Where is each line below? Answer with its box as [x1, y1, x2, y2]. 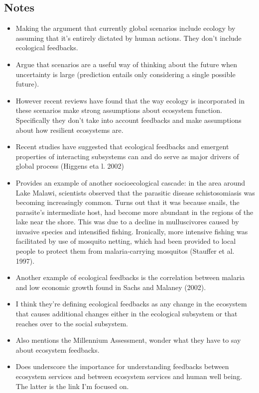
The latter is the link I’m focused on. [15, 381, 129, 391]
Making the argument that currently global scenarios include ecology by [15, 23, 236, 33]
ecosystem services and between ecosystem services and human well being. [15, 371, 242, 382]
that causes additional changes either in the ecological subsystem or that [15, 308, 238, 319]
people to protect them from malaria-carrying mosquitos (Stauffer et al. [15, 246, 235, 256]
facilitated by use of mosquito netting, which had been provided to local [15, 236, 236, 246]
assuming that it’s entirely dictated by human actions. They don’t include [15, 32, 242, 43]
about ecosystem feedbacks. [15, 344, 100, 355]
